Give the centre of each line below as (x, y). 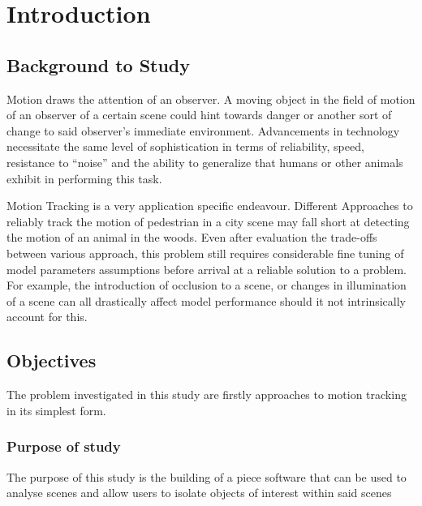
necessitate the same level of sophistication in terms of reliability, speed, (185, 146)
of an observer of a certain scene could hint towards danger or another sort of (199, 115)
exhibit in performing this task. (84, 178)
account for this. (47, 317)
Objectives (52, 360)
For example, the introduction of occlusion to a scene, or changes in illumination (207, 285)
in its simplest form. (56, 410)
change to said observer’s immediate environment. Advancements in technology (203, 130)
